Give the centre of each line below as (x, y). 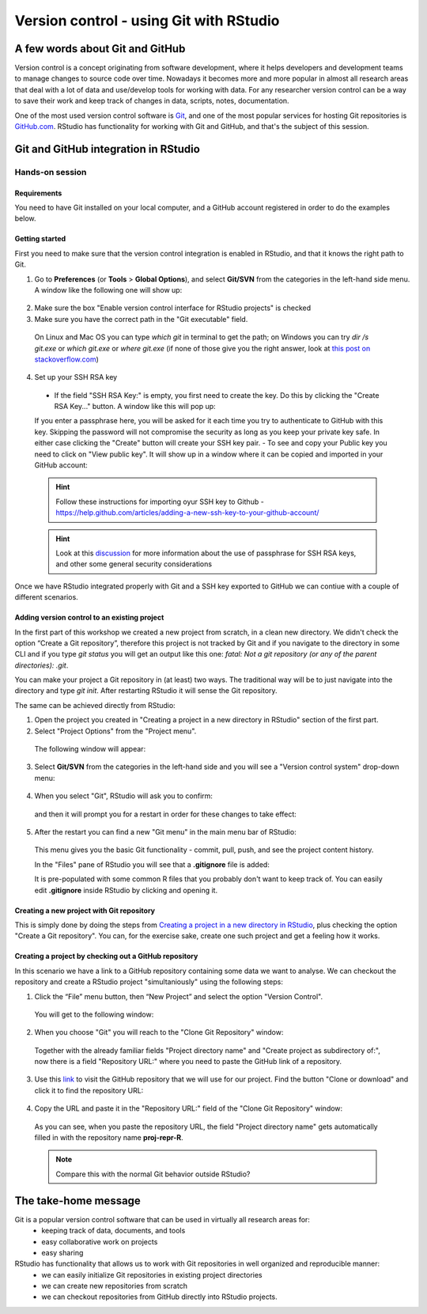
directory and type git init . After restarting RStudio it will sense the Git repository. (146, 691)
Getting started (40, 239)
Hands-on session (51, 172)
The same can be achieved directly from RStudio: (95, 705)
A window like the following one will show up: (108, 290)
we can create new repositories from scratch (114, 1286)
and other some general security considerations (134, 564)
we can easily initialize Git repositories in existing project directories (152, 1274)
